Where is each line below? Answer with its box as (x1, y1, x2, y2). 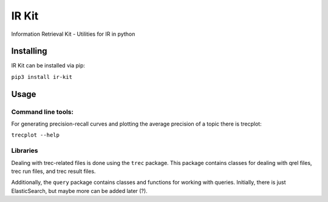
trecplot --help (11, 132, 60, 139)
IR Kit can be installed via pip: (11, 62, 85, 69)
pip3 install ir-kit (11, 73, 73, 80)
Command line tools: (11, 107, 74, 116)
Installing (11, 46, 48, 56)
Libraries (11, 146, 39, 155)
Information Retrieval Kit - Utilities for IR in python (11, 30, 135, 38)
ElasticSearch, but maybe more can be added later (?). (11, 187, 148, 194)
